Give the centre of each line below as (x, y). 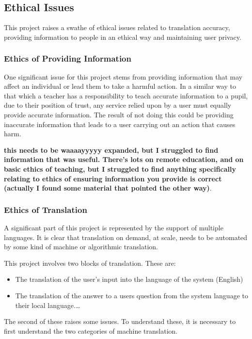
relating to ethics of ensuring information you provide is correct (113, 178)
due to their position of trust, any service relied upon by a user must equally (118, 105)
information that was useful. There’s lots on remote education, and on (124, 159)
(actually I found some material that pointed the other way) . (108, 188)
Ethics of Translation (46, 209)
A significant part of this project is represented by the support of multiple (114, 227)
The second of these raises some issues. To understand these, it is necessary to (120, 321)
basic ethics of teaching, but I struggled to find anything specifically (120, 169)
